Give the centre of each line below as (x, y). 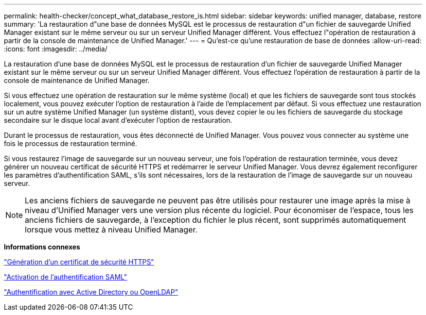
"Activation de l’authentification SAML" (66, 277)
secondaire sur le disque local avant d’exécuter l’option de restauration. (118, 120)
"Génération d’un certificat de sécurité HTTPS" (79, 262)
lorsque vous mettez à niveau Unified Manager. (111, 230)
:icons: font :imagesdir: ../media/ (56, 49)
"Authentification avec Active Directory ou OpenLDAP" (91, 292)
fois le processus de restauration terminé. (71, 143)
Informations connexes (42, 247)
